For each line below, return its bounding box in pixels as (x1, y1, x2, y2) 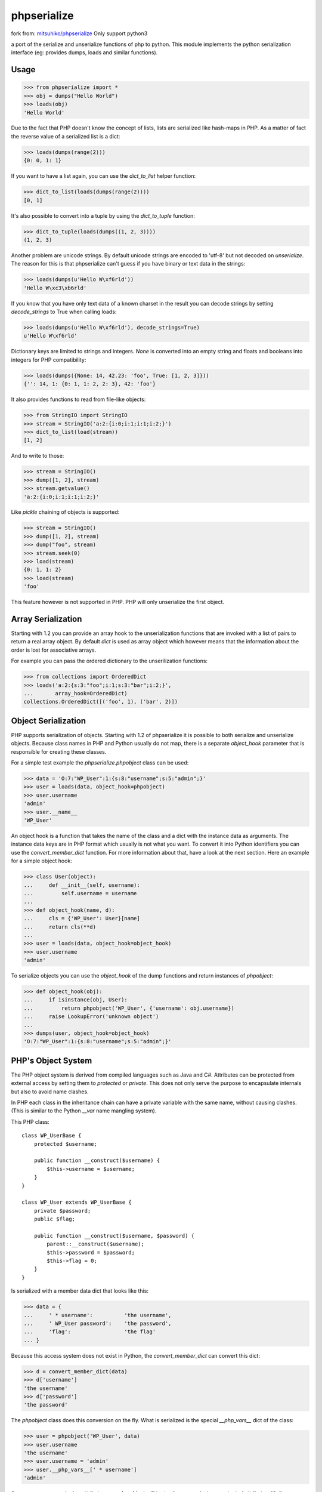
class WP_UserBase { (21, 1132, 82, 1139)
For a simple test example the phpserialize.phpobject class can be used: (11, 759, 189, 766)
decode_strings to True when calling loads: (11, 308, 117, 316)
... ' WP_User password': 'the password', (23, 1320, 172, 1327)
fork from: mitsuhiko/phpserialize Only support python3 (11, 30, 148, 37)
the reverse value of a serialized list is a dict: (11, 132, 120, 140)
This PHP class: (11, 1118, 50, 1125)
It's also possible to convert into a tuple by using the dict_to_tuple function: (11, 212, 195, 219)
